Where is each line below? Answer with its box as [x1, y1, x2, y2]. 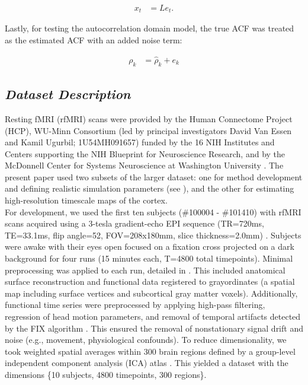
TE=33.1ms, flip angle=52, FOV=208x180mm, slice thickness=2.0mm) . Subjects [5, 228, 301, 241]
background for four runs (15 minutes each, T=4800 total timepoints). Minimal [5, 252, 293, 265]
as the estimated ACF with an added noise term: [5, 34, 182, 46]
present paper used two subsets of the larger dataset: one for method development [5, 170, 303, 183]
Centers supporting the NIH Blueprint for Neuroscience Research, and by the [5, 147, 285, 160]
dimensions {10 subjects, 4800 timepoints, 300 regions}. [5, 368, 207, 380]
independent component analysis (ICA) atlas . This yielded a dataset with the [5, 357, 288, 369]
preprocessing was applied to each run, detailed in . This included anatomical [5, 263, 285, 276]
